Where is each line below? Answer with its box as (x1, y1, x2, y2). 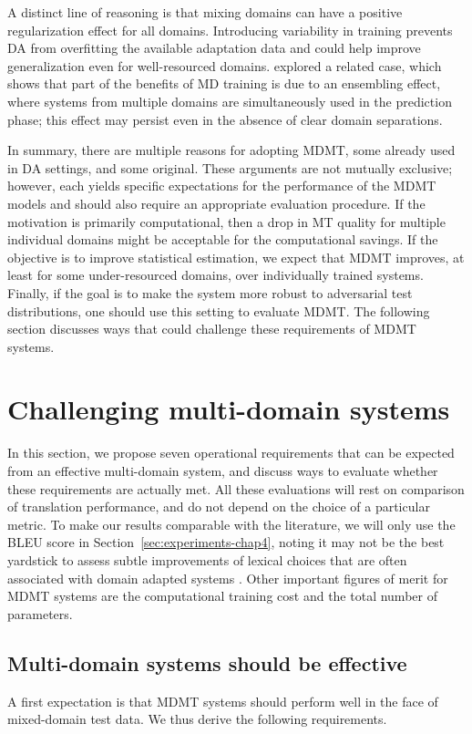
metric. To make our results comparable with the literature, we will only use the (7, 514, 456, 533)
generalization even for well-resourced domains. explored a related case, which (7, 56, 442, 75)
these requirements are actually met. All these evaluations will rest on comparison (7, 479, 465, 498)
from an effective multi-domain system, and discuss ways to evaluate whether (7, 461, 438, 480)
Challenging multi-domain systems (7, 390, 450, 428)
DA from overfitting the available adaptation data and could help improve (7, 38, 421, 57)
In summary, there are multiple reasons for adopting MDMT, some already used (7, 140, 456, 160)
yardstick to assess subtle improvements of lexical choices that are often (7, 550, 407, 569)
